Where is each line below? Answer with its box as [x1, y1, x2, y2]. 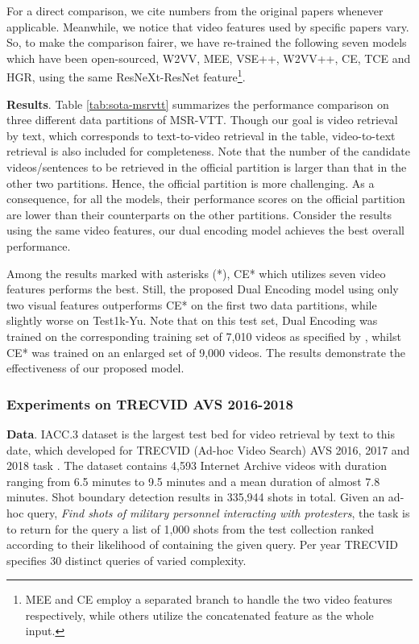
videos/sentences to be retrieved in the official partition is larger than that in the [6, 159, 407, 175]
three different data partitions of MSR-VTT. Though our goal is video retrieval [6, 111, 398, 128]
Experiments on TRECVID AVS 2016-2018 [6, 393, 294, 413]
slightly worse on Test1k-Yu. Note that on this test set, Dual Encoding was [6, 312, 378, 329]
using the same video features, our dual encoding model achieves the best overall [6, 222, 404, 239]
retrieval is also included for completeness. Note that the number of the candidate [6, 143, 410, 160]
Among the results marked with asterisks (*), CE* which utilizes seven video [6, 264, 386, 281]
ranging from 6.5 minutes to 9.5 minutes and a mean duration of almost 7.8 [6, 472, 380, 489]
